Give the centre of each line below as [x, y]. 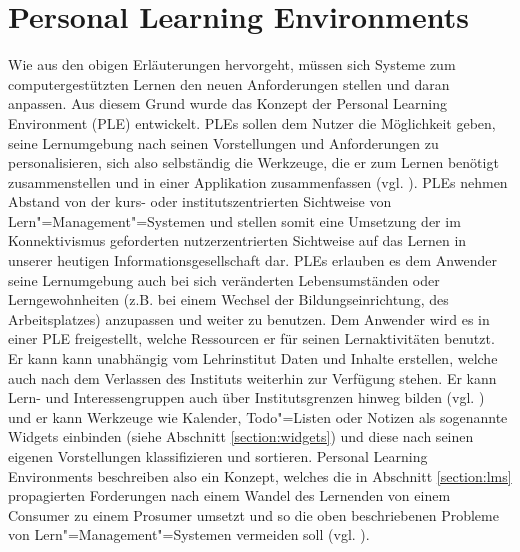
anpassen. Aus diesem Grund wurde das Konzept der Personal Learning [228, 103]
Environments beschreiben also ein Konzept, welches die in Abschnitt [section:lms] [260, 475]
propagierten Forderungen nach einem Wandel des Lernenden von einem [229, 495]
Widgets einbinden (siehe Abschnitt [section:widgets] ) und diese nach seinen [241, 436]
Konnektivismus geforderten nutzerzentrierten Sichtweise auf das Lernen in [237, 240]
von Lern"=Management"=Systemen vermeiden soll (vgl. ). [189, 534]
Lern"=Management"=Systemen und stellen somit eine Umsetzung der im [234, 220]
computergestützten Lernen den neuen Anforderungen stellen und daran [229, 83]
